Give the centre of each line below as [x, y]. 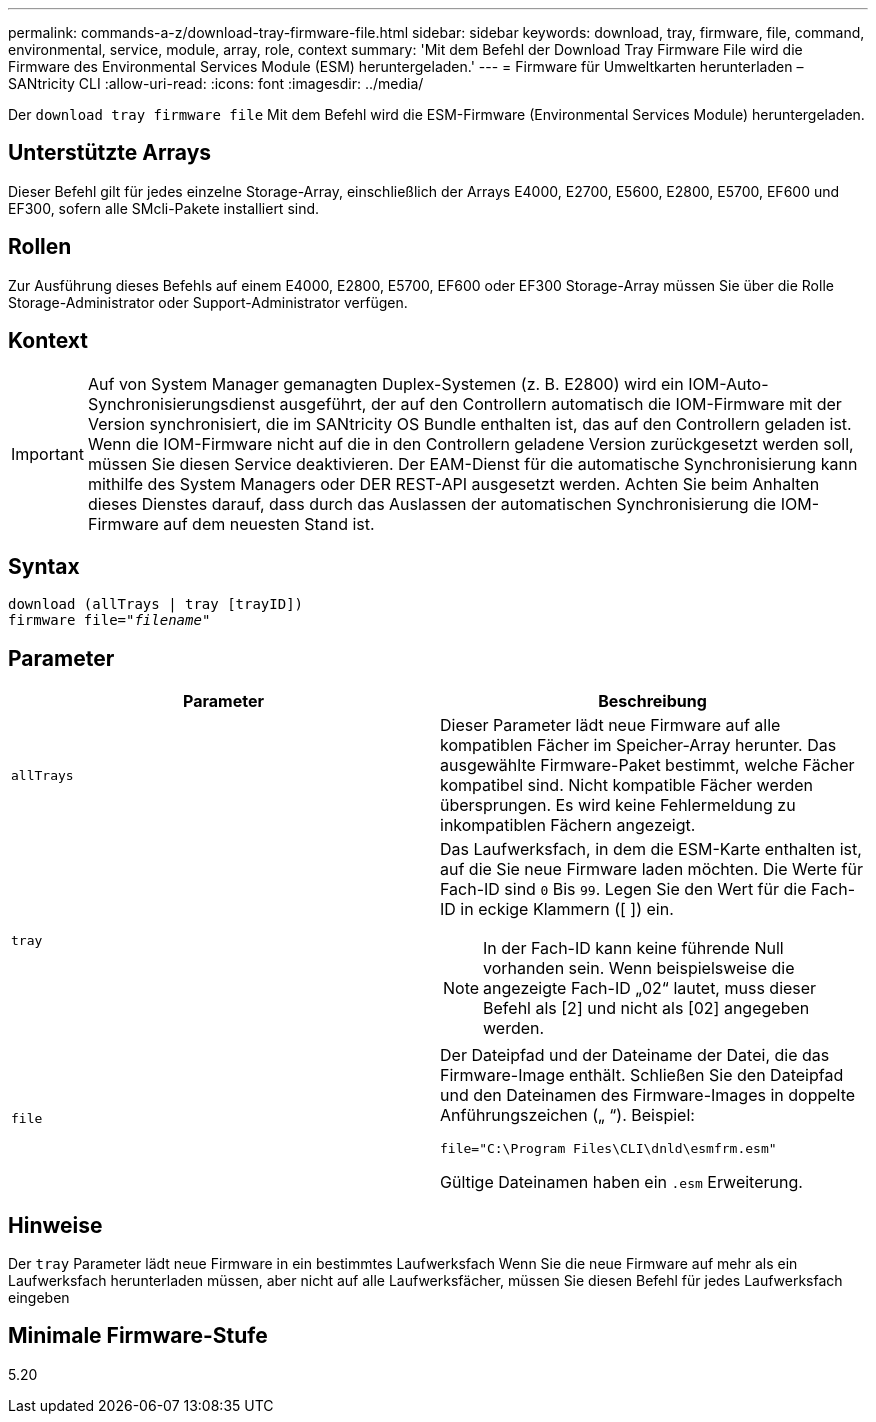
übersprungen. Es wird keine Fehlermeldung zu [618, 805]
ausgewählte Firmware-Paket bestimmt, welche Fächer [647, 765]
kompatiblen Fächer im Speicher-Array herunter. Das [638, 745]
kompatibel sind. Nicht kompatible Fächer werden [627, 785]
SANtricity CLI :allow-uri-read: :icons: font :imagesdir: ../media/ [216, 83]
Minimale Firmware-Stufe [138, 1336]
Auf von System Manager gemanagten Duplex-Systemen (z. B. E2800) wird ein [385, 383]
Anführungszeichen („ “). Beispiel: [567, 1115]
